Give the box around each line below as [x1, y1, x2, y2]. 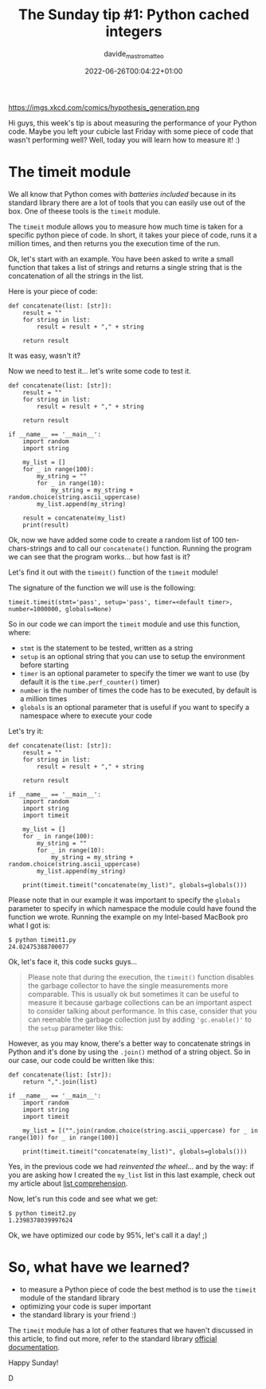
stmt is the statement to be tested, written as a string [19, 643, 194, 653]
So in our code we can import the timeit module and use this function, [8, 619, 241, 629]
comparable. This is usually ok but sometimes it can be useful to [27, 989, 240, 999]
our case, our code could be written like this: [8, 1055, 155, 1065]
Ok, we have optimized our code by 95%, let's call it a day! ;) [8, 1230, 208, 1240]
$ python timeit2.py [8, 1209, 77, 1217]
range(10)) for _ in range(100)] [8, 1133, 119, 1141]
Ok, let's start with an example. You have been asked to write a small [8, 253, 234, 264]
